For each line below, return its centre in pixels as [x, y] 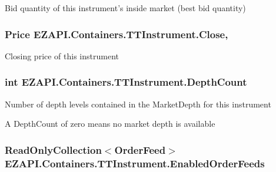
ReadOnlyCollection [53, 149]
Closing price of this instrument [62, 55]
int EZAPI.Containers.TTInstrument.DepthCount [126, 82]
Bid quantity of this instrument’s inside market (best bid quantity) [125, 8]
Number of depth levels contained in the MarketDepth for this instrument [138, 104]
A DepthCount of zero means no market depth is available [110, 124]
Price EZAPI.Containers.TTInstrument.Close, [117, 34]
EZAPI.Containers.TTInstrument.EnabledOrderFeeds [135, 163]
